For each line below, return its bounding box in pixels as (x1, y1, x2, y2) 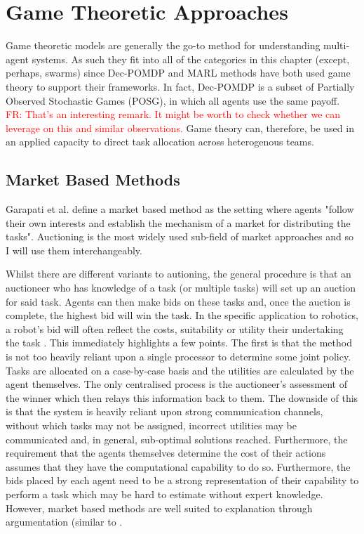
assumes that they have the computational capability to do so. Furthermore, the (6, 459, 351, 474)
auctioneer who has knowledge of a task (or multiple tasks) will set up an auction (6, 280, 356, 295)
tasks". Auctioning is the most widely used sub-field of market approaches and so (6, 229, 353, 244)
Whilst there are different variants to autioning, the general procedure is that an (6, 266, 351, 281)
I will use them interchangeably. (6, 242, 142, 257)
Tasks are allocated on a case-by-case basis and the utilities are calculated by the (6, 363, 354, 377)
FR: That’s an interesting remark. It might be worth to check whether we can (6, 107, 341, 122)
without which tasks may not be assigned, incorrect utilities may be (6, 417, 297, 432)
